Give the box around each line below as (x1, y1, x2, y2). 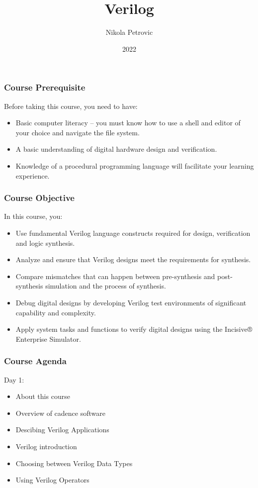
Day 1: (4, 374, 24, 385)
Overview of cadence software (15, 407, 105, 418)
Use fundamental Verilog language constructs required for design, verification (15, 227, 251, 238)
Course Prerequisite (4, 81, 86, 94)
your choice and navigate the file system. (15, 127, 140, 137)
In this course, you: (4, 211, 63, 221)
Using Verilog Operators (15, 475, 89, 485)
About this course (15, 391, 70, 401)
